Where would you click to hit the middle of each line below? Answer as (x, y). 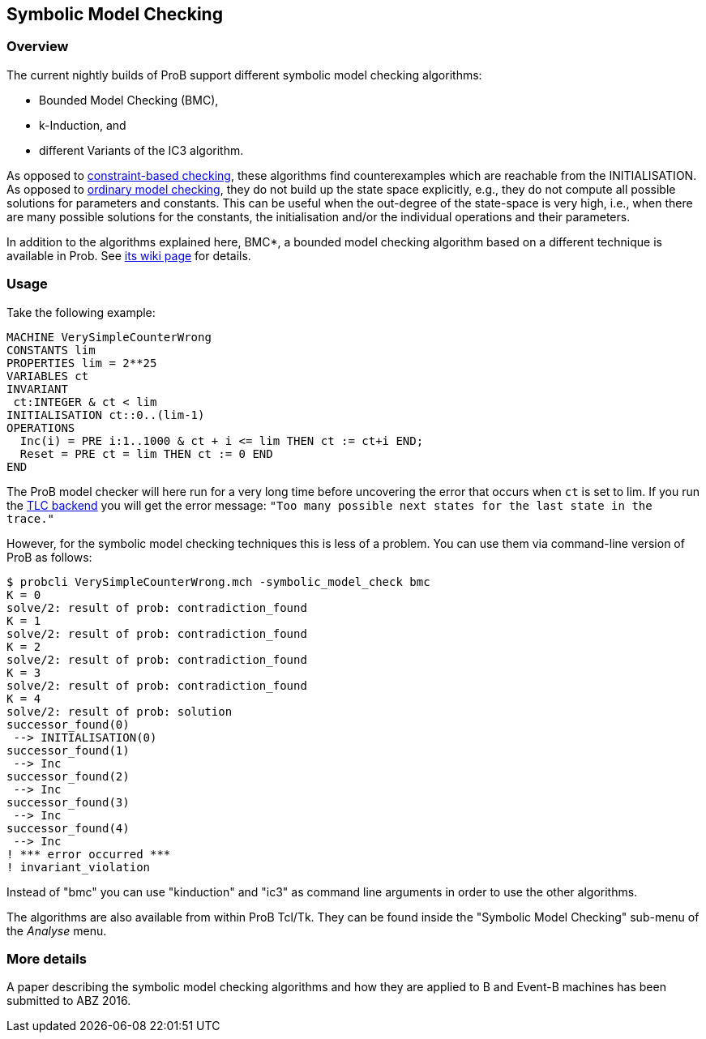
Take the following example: (81, 312)
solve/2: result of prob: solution (120, 711)
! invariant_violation (79, 867)
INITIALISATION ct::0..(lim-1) (106, 415)
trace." (31, 518)
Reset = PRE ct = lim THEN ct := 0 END (146, 453)
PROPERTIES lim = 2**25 (82, 363)
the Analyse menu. (57, 930)
